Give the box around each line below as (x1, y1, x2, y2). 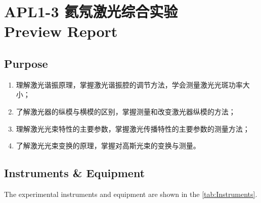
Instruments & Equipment (4, 165, 145, 181)
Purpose (4, 55, 48, 71)
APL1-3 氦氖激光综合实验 (4, 1, 178, 22)
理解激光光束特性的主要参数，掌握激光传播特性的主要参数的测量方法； (16, 123, 250, 134)
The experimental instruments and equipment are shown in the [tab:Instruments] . (4, 188, 257, 199)
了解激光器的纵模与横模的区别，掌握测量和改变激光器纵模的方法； (16, 106, 236, 116)
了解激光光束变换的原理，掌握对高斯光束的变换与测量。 (16, 140, 200, 151)
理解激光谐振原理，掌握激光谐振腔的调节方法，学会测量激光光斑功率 (16, 79, 243, 90)
